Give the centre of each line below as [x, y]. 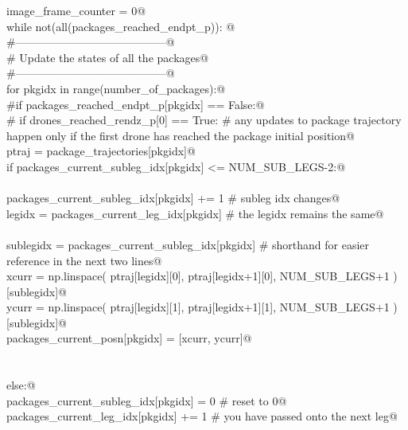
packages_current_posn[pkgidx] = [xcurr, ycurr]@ [129, 338]
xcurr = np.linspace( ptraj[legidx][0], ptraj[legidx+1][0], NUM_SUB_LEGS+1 [198, 276]
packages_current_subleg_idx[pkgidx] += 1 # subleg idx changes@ [173, 198]
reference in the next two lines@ [84, 260]
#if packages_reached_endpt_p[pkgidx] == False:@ [136, 104]
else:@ [21, 385]
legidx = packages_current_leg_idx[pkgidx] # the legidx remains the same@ [195, 213]
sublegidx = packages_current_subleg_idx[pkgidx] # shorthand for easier [188, 244]
